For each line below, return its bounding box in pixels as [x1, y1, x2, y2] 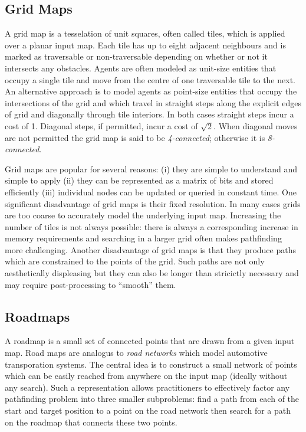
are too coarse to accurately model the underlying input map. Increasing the [5, 209, 281, 221]
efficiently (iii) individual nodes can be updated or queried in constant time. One [5, 185, 297, 198]
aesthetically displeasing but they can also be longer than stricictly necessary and [5, 267, 299, 279]
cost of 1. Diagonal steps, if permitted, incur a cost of [5, 119, 198, 132]
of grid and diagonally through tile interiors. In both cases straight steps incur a [5, 108, 294, 120]
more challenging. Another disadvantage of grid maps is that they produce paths [5, 243, 296, 256]
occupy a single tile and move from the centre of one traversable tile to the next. [5, 73, 295, 86]
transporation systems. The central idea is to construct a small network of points [5, 358, 297, 370]
